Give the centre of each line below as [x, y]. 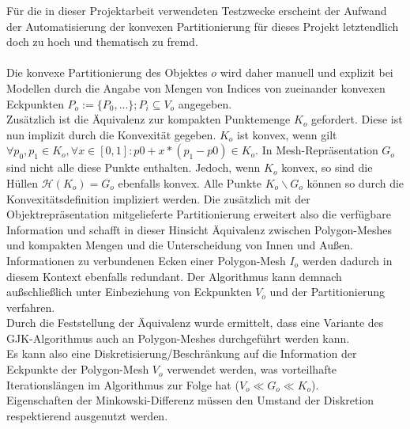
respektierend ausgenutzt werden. [87, 415]
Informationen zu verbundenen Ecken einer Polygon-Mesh [146, 260]
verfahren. [31, 307]
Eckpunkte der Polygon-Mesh [78, 369]
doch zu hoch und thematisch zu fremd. [102, 42]
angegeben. [205, 103]
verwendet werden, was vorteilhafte [252, 369]
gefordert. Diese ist [357, 119]
